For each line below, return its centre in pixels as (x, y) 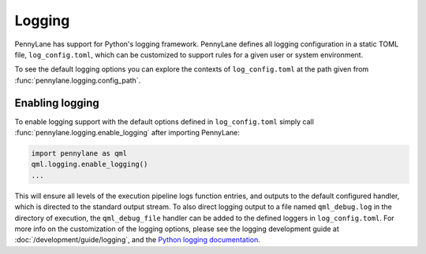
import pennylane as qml (79, 153)
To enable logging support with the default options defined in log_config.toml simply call (164, 121)
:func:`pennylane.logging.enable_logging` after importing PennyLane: (127, 133)
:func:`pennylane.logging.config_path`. (78, 80)
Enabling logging (57, 103)
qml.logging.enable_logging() (90, 164)
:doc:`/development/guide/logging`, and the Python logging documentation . (137, 240)
